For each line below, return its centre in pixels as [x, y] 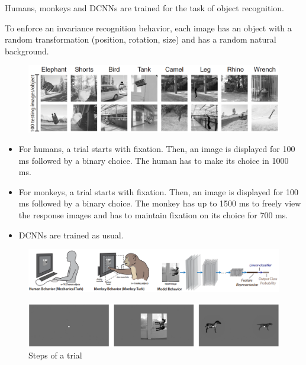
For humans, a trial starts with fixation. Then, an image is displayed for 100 [157, 149]
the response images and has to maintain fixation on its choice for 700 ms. [153, 215]
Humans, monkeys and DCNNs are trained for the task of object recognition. [144, 8]
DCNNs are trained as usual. [71, 235]
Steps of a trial [55, 355]
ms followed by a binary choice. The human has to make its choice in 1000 [154, 160]
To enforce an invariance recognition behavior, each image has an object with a [148, 28]
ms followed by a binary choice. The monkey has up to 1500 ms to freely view [160, 203]
